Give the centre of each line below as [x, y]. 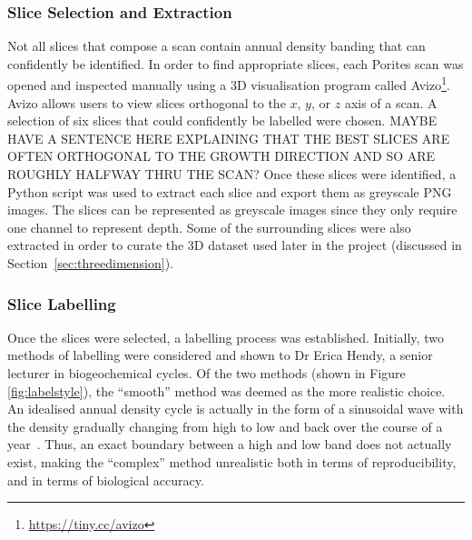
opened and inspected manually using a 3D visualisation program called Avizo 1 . [229, 84]
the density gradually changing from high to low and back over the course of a [225, 426]
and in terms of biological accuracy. [106, 480]
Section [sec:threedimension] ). [90, 263]
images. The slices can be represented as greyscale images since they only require [232, 210]
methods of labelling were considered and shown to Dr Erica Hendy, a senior [220, 355]
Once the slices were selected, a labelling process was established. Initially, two [226, 337]
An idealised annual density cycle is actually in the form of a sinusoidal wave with [236, 409]
